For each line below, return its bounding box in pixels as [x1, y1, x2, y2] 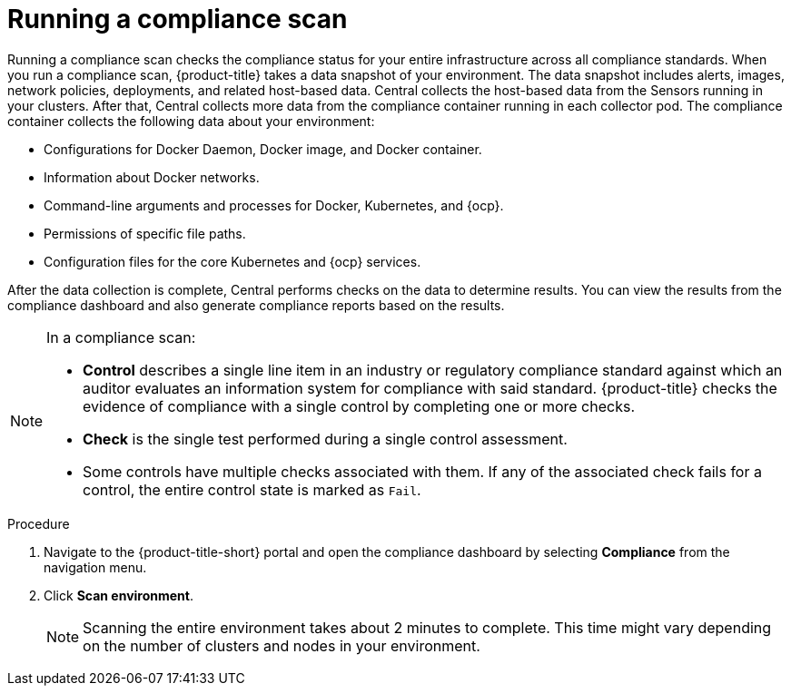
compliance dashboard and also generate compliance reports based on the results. [7, 297, 505, 313]
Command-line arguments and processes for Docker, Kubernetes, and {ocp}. [44, 197, 504, 213]
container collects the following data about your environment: [7, 112, 375, 129]
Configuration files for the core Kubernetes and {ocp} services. [44, 253, 421, 269]
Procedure [7, 515, 70, 532]
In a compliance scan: [46, 327, 196, 346]
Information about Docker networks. [44, 169, 260, 185]
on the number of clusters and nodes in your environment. [83, 636, 480, 655]
